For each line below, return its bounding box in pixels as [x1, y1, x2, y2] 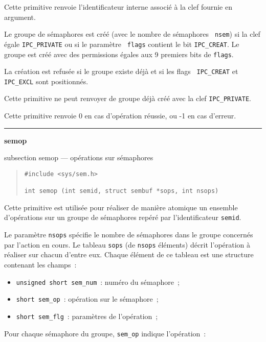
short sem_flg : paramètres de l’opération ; [16, 310, 158, 321]
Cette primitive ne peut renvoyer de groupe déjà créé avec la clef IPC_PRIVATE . [4, 93, 251, 104]
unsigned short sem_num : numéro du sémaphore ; [16, 276, 180, 287]
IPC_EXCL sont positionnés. [4, 76, 88, 86]
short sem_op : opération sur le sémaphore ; [16, 294, 159, 304]
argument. [4, 11, 36, 22]
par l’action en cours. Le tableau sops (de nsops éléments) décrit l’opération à [4, 239, 251, 250]
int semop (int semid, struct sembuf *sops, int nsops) [24, 187, 219, 195]
